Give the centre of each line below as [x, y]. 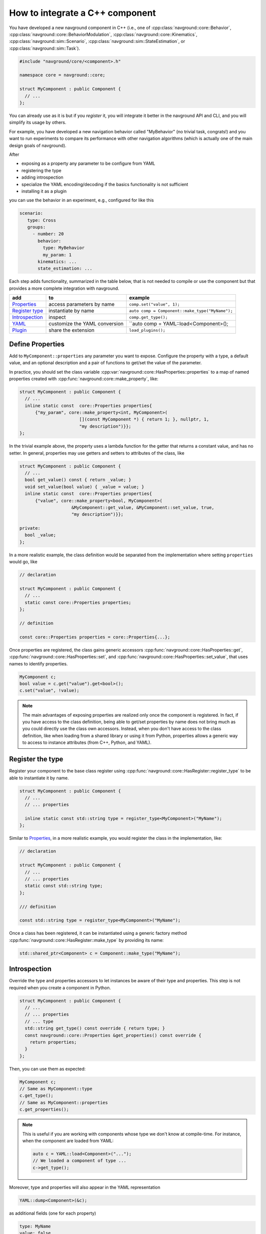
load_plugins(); [147, 330]
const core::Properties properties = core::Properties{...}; [95, 637]
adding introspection [42, 177]
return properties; [53, 1042]
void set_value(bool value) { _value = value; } [85, 487]
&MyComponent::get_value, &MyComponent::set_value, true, [143, 507]
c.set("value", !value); [50, 691]
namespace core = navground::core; [62, 75]
